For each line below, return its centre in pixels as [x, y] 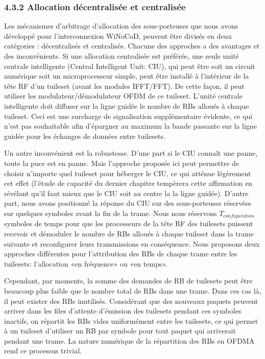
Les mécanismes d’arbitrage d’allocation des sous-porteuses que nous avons [121, 26]
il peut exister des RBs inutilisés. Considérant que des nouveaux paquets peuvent [131, 301]
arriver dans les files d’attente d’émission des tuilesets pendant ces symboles [123, 311]
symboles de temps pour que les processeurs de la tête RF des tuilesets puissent [129, 223]
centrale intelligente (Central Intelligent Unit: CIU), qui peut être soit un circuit [130, 66]
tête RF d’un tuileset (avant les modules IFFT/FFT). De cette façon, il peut [124, 86]
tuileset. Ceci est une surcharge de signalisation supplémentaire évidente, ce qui [128, 116]
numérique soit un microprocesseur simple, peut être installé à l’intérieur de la [127, 76]
